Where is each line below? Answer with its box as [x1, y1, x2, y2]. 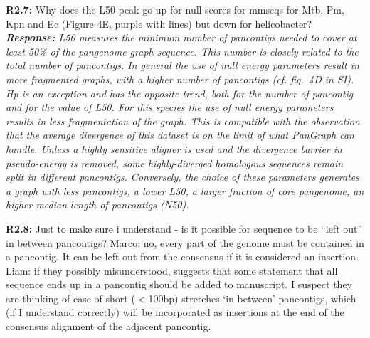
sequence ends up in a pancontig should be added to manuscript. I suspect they [6, 277, 353, 292]
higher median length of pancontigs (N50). [6, 197, 189, 212]
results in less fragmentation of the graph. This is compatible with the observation [6, 113, 360, 128]
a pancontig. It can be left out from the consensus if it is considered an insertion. [6, 249, 359, 264]
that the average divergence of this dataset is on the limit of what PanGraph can [6, 127, 354, 142]
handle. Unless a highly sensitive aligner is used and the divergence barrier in [6, 141, 342, 156]
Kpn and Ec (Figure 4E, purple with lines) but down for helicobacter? [6, 16, 312, 31]
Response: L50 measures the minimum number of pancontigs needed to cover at [6, 30, 357, 45]
